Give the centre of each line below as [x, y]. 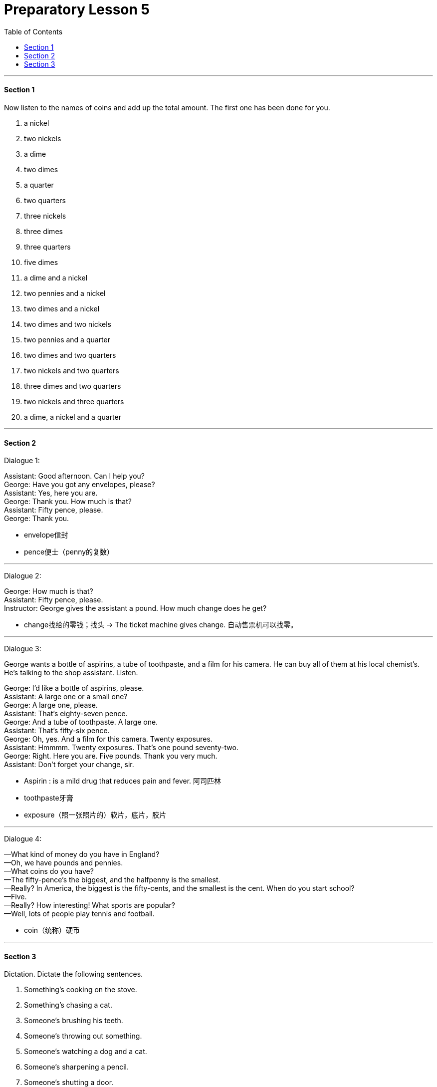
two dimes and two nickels [68, 324]
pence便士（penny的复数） [69, 552]
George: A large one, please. [51, 705]
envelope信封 [46, 535]
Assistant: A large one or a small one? [66, 697]
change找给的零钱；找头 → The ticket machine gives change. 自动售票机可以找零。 [161, 625]
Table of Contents [33, 31]
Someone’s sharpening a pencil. [77, 1067]
